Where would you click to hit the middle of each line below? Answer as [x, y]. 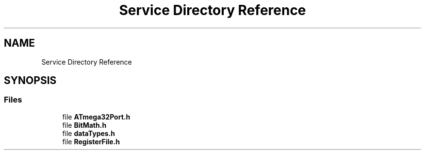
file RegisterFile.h [91, 141]
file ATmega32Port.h [96, 117]
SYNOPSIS [30, 81]
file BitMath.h [84, 125]
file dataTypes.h [89, 133]
